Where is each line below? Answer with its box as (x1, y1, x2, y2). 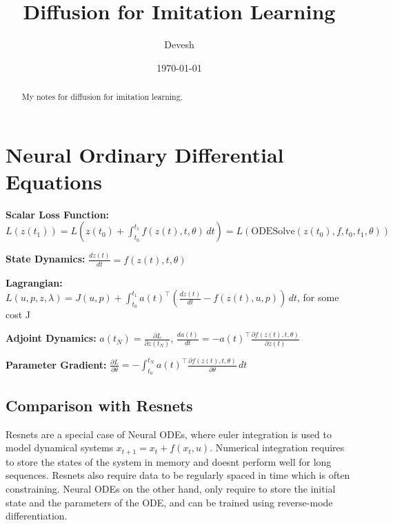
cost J (6, 307, 31, 322)
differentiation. (6, 508, 68, 523)
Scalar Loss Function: (6, 207, 110, 221)
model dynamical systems (6, 440, 114, 455)
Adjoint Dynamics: (6, 331, 97, 345)
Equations (6, 167, 102, 195)
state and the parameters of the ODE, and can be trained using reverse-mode (6, 495, 333, 509)
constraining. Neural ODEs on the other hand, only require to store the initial (6, 481, 336, 495)
